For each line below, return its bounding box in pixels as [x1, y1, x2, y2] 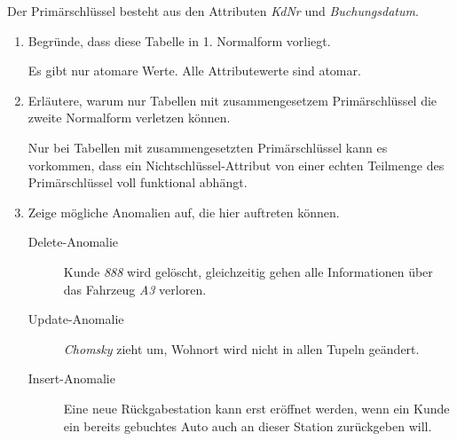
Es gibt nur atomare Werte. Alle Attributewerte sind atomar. [28, 61, 361, 80]
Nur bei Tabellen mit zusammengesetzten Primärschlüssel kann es [28, 138, 388, 156]
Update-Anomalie [28, 310, 124, 328]
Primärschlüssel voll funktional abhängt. [28, 173, 248, 192]
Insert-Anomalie [28, 369, 115, 388]
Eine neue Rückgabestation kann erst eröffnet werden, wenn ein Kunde [63, 398, 450, 417]
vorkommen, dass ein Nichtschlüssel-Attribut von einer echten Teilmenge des [28, 155, 445, 174]
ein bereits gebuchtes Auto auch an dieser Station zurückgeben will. [63, 416, 432, 435]
